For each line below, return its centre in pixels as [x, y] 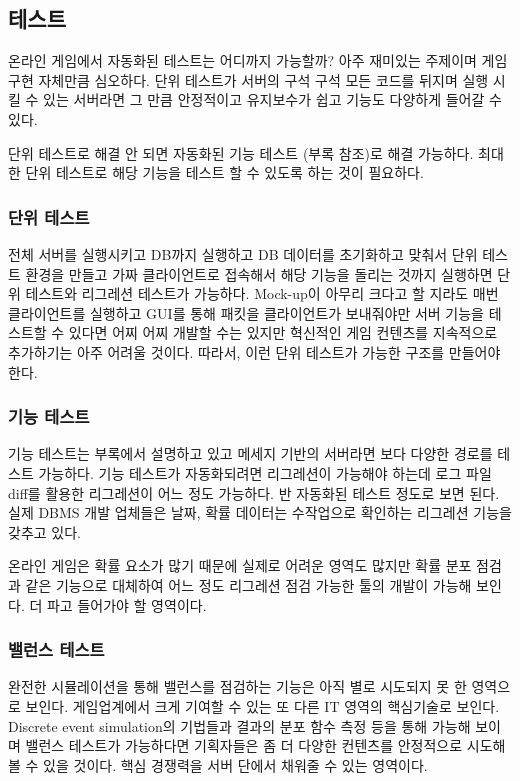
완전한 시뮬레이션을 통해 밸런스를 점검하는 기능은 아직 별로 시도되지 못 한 [237, 686]
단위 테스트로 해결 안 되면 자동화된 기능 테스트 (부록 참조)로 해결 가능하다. [241, 152]
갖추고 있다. [44, 531]
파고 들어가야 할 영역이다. [126, 604]
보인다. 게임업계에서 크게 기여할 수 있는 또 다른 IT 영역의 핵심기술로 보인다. [262, 705]
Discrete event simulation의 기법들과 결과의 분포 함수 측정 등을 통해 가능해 [239, 725]
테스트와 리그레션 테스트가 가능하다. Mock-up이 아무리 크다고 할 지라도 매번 [262, 293]
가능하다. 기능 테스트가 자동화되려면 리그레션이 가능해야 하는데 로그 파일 [265, 472]
